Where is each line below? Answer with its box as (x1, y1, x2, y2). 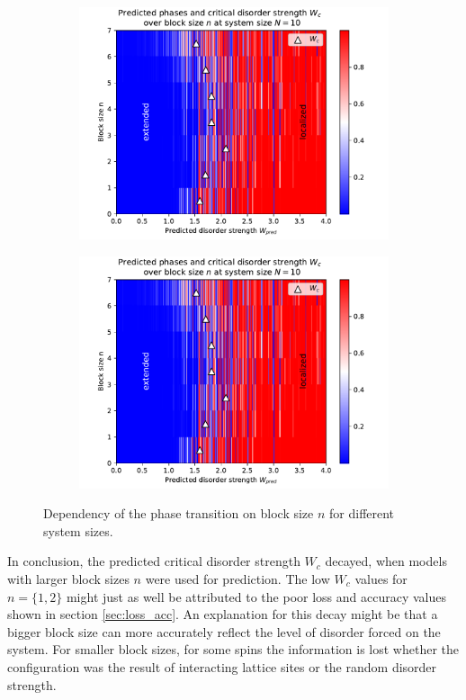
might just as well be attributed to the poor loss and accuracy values (66, 587, 447, 606)
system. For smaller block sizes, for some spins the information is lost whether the (7, 640, 459, 659)
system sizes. (43, 521, 113, 540)
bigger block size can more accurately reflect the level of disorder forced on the (7, 622, 441, 641)
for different (329, 504, 395, 523)
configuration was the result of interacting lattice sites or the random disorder (7, 657, 437, 676)
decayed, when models (325, 552, 447, 570)
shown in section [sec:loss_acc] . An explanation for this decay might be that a (7, 605, 438, 624)
